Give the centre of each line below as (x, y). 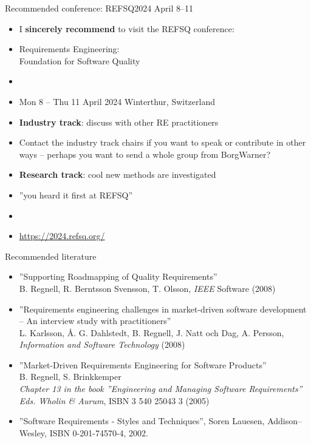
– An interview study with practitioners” (95, 321)
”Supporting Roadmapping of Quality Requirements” (118, 276)
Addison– (285, 421)
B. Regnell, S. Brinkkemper (70, 377)
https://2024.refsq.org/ (62, 236)
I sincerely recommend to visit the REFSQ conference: (127, 28)
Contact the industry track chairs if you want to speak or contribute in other (162, 142)
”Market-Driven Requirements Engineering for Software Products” (143, 364)
